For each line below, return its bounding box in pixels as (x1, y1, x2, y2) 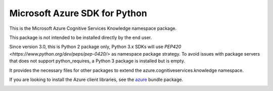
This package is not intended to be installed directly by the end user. (9, 34, 152, 40)
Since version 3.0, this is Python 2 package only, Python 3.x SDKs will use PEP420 (9, 43, 181, 50)
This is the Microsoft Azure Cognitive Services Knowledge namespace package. (9, 25, 177, 31)
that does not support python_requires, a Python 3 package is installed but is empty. (9, 58, 186, 64)
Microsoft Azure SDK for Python (9, 8, 148, 19)
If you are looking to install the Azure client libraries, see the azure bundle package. (9, 76, 184, 82)
